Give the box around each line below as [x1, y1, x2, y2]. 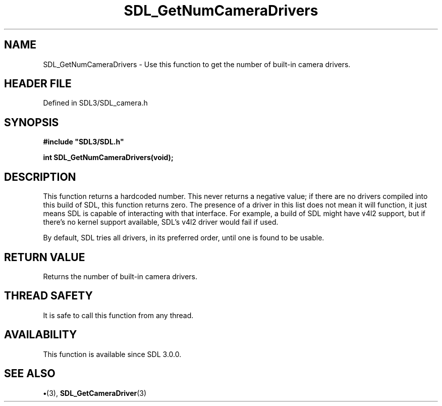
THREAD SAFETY [4, 289, 93, 302]
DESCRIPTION [4, 170, 76, 183]
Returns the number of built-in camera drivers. [43, 272, 198, 281]
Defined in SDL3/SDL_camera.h [43, 98, 148, 108]
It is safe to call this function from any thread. [43, 311, 194, 320]
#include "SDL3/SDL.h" [43, 137, 124, 146]
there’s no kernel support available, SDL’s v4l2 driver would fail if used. [43, 218, 279, 227]
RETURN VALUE [4, 250, 85, 264]
